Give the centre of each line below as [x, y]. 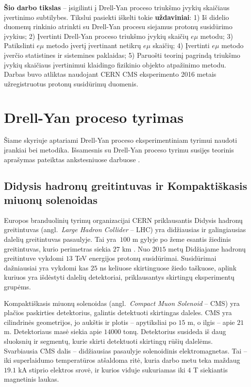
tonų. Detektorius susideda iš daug [175, 331]
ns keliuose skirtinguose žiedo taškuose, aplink [168, 267]
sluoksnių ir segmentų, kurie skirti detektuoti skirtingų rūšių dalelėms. [109, 341]
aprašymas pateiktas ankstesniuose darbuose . [72, 159]
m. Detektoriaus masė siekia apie [53, 331]
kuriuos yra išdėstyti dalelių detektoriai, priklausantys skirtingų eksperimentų [119, 277]
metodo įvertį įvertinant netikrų [94, 45]
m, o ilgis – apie [211, 322]
